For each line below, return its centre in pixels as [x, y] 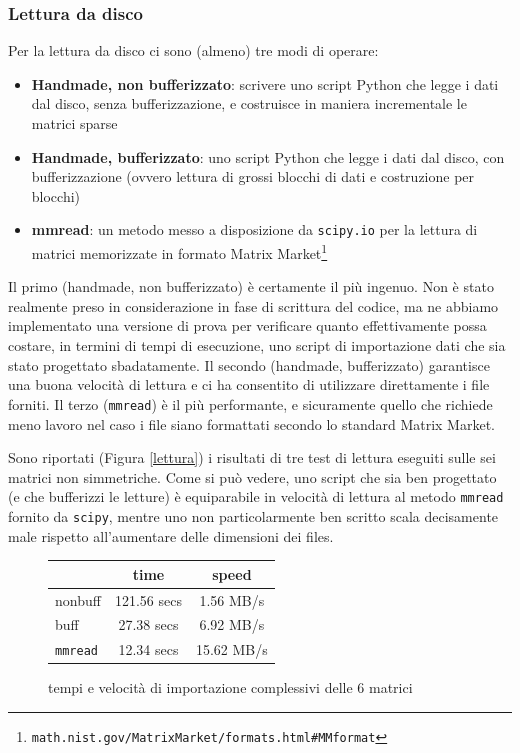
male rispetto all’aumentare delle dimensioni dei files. [171, 535]
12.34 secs [148, 649]
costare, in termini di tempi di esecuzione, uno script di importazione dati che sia [257, 345]
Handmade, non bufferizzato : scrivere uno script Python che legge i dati [265, 83]
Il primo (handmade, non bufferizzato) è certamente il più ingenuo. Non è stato [251, 286]
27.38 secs [148, 624]
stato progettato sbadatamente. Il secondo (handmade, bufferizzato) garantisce [249, 364]
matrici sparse [74, 123]
